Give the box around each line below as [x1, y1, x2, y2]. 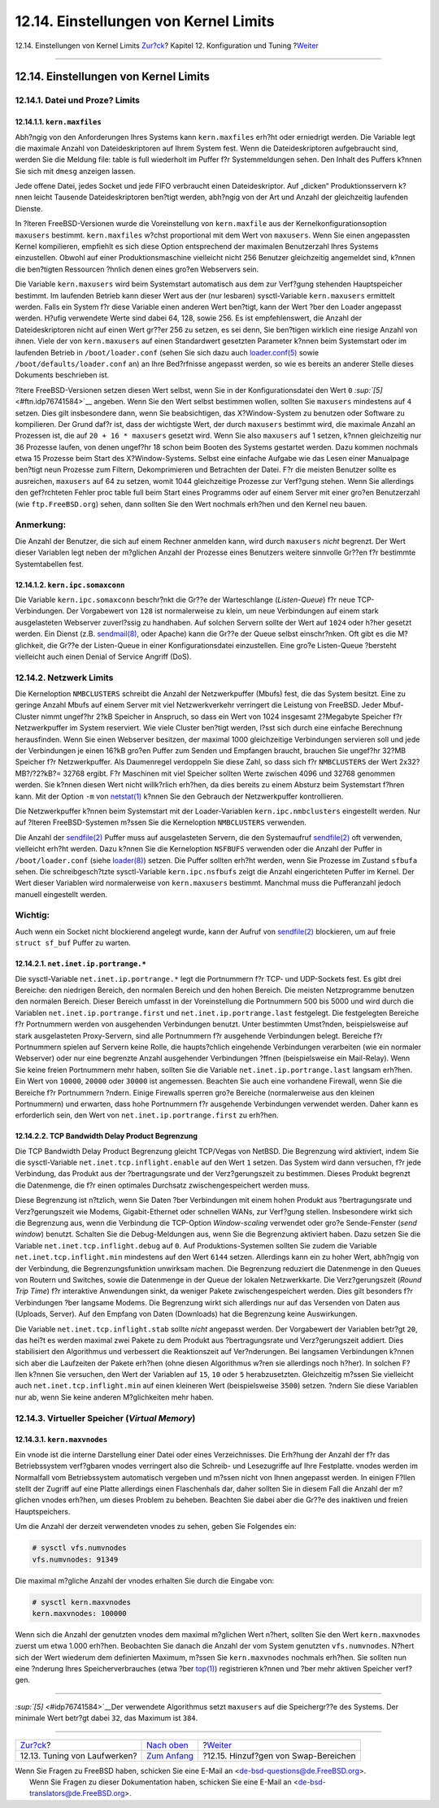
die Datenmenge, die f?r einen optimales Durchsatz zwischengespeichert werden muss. [15, 1180, 311, 1190]
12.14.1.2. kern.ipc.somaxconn [15, 580, 125, 590]
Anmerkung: [15, 519, 67, 530]
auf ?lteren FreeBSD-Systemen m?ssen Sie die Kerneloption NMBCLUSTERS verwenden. [15, 817, 306, 827]
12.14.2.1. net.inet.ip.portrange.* [15, 959, 146, 969]
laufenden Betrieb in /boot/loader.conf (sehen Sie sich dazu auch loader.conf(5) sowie [15, 347, 319, 357]
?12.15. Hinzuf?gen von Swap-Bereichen [202, 1749, 357, 1761]
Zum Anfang [146, 1749, 194, 1761]
